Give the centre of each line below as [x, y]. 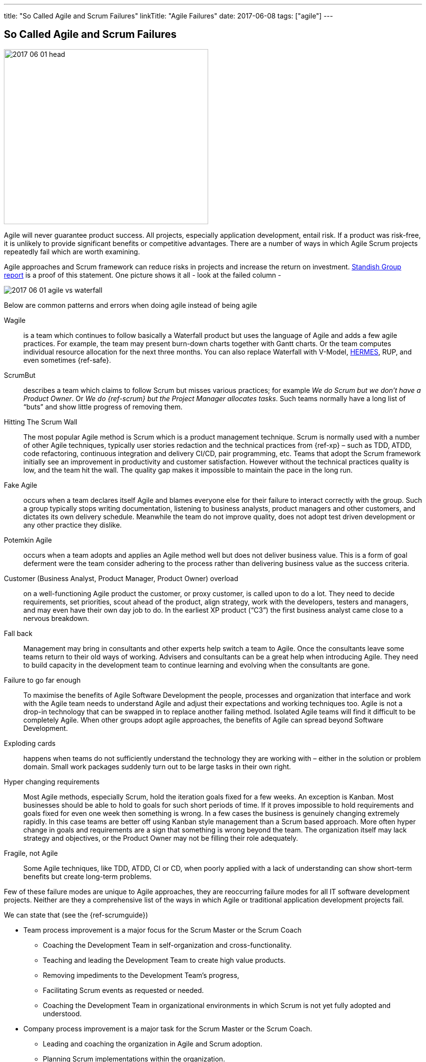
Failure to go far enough [42, 680]
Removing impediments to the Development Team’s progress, [141, 975]
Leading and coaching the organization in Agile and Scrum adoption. [153, 1044]
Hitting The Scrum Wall [41, 422]
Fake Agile [21, 485]
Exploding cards [30, 743]
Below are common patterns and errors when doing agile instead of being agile [131, 305]
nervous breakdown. [56, 618]
